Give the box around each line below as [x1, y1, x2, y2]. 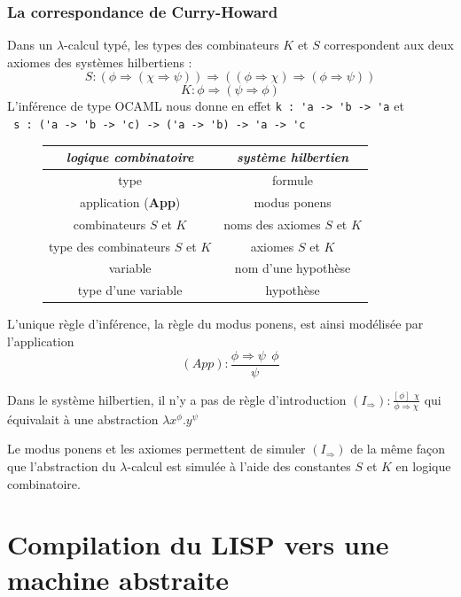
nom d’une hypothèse [234, 259, 351, 277]
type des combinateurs [49, 236, 171, 255]
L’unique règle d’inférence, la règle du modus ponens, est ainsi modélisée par [7, 314, 424, 333]
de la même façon [350, 439, 446, 458]
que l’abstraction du [7, 456, 116, 475]
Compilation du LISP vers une [7, 526, 389, 562]
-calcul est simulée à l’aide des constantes [127, 456, 351, 475]
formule [272, 171, 314, 190]
